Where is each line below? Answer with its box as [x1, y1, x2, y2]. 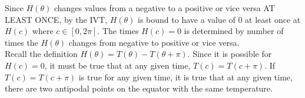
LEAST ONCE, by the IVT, [5, 13, 108, 25]
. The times [97, 25, 139, 37]
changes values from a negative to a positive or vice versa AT [54, 2, 275, 13]
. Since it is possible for [187, 48, 272, 60]
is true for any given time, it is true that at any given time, [78, 70, 293, 83]
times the [5, 36, 38, 48]
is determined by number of [184, 25, 284, 37]
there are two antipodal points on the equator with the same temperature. [5, 82, 273, 94]
